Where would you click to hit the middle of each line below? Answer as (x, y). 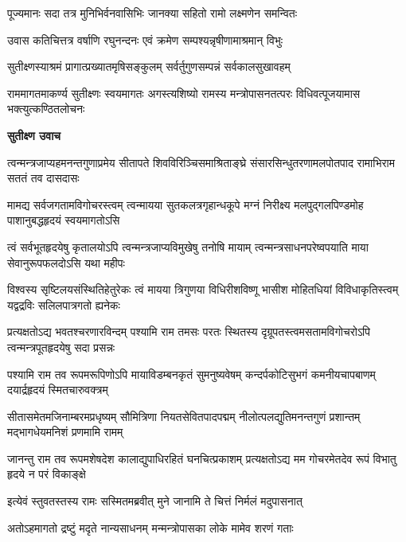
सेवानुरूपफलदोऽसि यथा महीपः (66, 262)
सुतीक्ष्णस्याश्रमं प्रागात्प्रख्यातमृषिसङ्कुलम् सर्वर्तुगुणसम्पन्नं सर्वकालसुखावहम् (149, 66)
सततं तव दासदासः (43, 178)
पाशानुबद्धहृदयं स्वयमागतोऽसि (64, 220)
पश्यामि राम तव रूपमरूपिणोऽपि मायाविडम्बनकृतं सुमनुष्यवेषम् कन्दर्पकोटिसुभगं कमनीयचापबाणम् (191, 374)
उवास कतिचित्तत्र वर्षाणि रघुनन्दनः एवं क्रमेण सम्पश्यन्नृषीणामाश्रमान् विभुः (145, 39)
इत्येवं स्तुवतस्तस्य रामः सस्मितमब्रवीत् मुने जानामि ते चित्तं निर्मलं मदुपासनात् (155, 501)
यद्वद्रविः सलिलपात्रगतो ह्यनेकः (64, 304)
